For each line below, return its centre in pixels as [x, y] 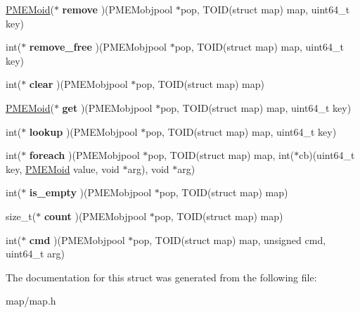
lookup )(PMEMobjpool [83, 131]
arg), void [148, 168]
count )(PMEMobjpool [95, 216]
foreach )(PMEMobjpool [84, 155]
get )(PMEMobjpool [107, 107]
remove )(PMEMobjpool [117, 9]
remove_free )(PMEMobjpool [98, 47]
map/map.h [31, 301]
